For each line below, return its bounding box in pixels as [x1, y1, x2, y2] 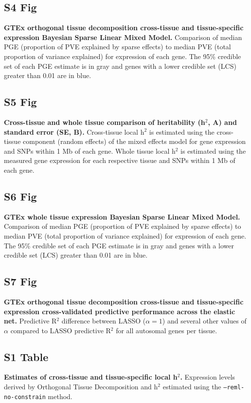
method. [48, 391, 72, 401]
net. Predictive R [4, 316, 57, 326]
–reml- [223, 384, 245, 391]
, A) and [208, 117, 237, 127]
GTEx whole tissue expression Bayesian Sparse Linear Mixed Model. [4, 211, 240, 222]
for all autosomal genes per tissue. [116, 325, 217, 335]
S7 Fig [4, 274, 37, 289]
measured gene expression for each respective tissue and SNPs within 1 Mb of [4, 155, 235, 165]
